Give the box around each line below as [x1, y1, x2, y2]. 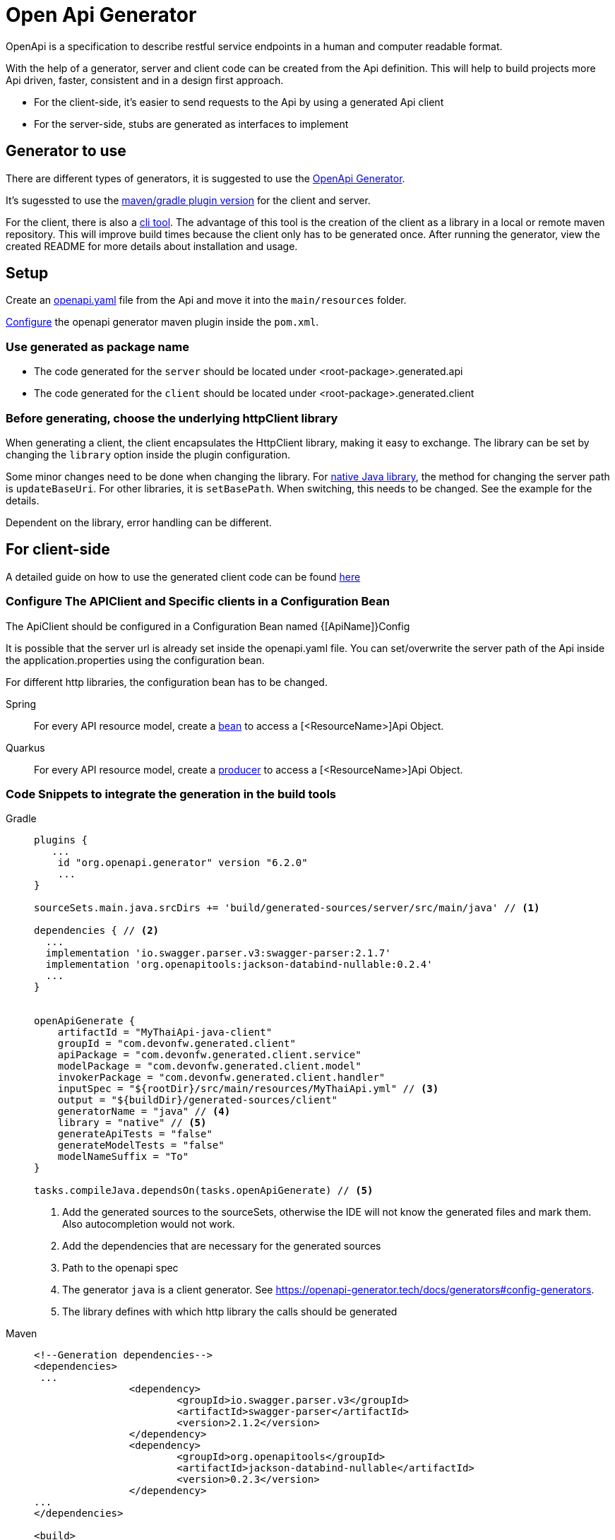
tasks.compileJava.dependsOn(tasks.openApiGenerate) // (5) [34, 1185, 374, 1197]
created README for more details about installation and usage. [6, 239, 298, 252]
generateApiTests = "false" [57, 1128, 213, 1140]
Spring [6, 697, 37, 710]
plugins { [34, 834, 88, 846]
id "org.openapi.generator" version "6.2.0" [57, 857, 308, 869]
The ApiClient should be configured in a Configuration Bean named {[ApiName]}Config [6, 620, 410, 632]
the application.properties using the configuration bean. [6, 653, 265, 666]
